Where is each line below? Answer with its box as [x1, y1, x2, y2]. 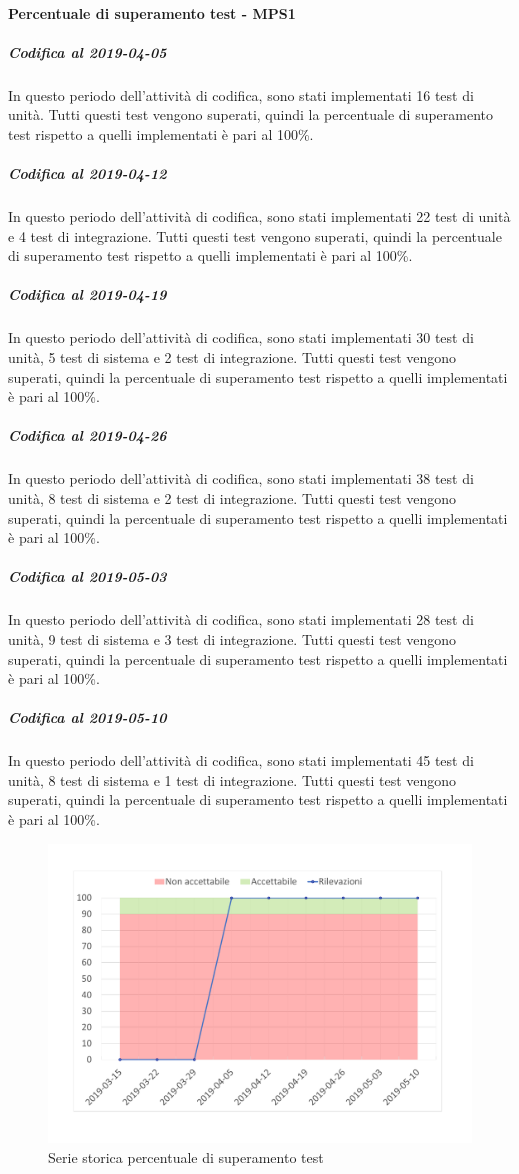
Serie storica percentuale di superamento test [48, 1146, 324, 1167]
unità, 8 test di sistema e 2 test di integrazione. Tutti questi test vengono [8, 487, 457, 508]
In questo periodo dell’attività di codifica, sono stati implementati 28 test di [8, 609, 474, 630]
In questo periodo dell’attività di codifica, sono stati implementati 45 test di [8, 750, 474, 771]
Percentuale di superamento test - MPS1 [8, 2, 296, 23]
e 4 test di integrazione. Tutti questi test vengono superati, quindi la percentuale [8, 225, 502, 246]
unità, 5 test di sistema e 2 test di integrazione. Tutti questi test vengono [8, 347, 457, 368]
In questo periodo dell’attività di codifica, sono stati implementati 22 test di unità [8, 206, 511, 227]
